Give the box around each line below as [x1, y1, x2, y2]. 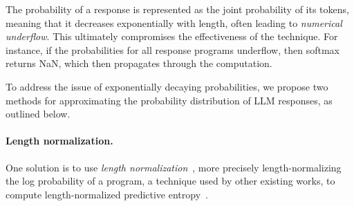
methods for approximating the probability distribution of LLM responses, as [6, 93, 333, 107]
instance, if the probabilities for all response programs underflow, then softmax [6, 42, 339, 57]
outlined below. [6, 106, 71, 121]
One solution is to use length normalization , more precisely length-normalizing [6, 160, 342, 174]
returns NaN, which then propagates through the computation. [6, 56, 272, 71]
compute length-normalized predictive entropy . [6, 187, 208, 201]
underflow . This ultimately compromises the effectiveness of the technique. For [6, 29, 338, 44]
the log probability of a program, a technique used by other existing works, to [6, 174, 335, 188]
